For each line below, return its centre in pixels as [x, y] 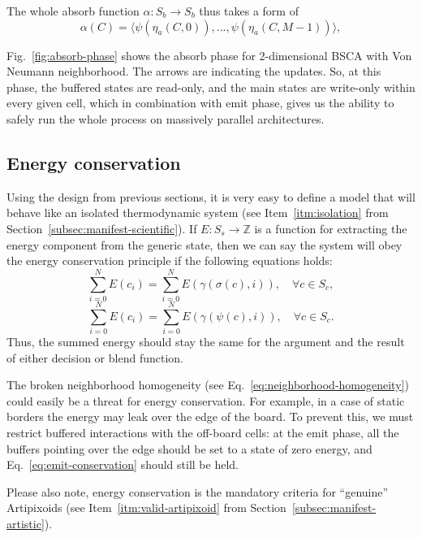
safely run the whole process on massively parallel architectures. [166, 118]
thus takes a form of [249, 11]
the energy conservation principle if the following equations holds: [170, 260]
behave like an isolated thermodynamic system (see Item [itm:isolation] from [198, 213]
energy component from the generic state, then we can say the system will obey [205, 244]
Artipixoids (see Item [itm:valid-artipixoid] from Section [146, 508]
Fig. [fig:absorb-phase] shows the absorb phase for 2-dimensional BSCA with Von [209, 55]
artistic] [26, 523]
